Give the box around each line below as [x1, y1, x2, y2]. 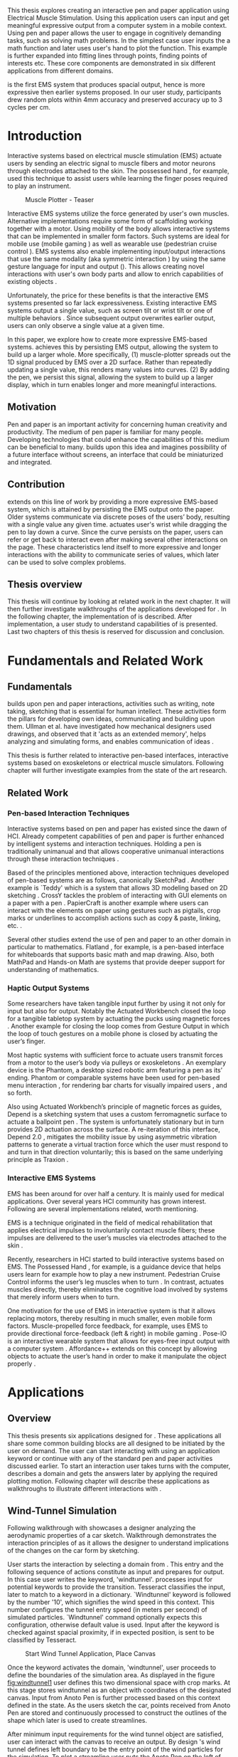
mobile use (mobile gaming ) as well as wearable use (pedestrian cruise [7, 239, 217, 248]
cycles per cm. [7, 103, 51, 111]
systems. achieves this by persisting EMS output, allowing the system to [7, 342, 219, 351]
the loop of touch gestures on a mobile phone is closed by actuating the [7, 1030, 218, 1038]
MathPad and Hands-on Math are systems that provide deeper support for [7, 958, 225, 966]
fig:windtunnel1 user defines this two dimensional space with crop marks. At [7, 1679, 231, 1687]
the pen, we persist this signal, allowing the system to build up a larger [7, 373, 214, 381]
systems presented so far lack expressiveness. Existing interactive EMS [7, 298, 217, 307]
